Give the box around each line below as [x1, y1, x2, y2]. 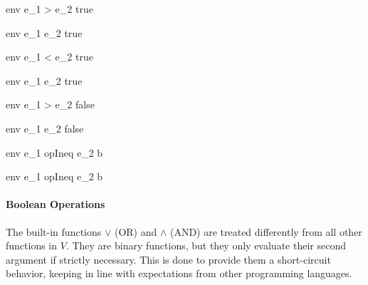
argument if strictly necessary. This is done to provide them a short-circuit [6, 252, 331, 266]
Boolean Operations [6, 197, 105, 212]
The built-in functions [6, 224, 102, 239]
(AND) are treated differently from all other [169, 224, 362, 239]
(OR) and [114, 224, 157, 239]
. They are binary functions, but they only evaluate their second [65, 238, 346, 253]
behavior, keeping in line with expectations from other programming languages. [6, 266, 352, 281]
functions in [6, 238, 58, 253]
